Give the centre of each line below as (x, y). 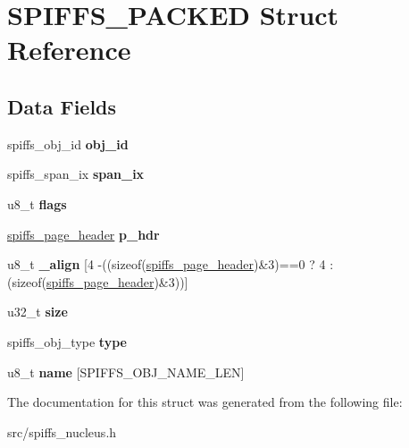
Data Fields (62, 106)
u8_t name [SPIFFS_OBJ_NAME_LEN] (126, 372)
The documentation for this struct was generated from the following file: (205, 402)
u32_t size (38, 312)
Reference (69, 50)
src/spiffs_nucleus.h (62, 431)
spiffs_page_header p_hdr (83, 234)
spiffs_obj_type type (67, 341)
